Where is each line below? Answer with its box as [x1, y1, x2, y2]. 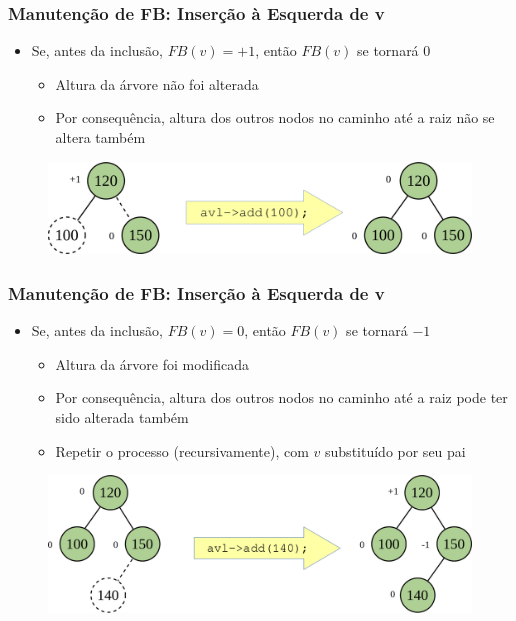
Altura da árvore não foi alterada [55, 73, 259, 94]
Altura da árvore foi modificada [55, 353, 250, 374]
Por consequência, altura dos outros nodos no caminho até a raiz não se [55, 107, 495, 128]
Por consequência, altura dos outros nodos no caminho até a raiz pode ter [55, 387, 508, 408]
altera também [55, 127, 146, 147]
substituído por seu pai [325, 440, 466, 461]
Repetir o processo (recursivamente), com [55, 440, 309, 461]
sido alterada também [55, 406, 189, 427]
